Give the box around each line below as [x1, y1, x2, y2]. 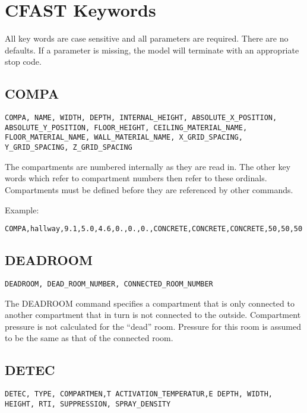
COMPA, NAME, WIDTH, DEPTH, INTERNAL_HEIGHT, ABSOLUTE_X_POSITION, [5, 114, 277, 122]
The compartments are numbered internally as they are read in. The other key [5, 160, 291, 172]
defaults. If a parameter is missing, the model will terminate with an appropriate [5, 43, 299, 56]
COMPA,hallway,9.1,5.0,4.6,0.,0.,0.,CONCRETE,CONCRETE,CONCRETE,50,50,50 [5, 225, 303, 234]
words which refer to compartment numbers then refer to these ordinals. [5, 172, 267, 184]
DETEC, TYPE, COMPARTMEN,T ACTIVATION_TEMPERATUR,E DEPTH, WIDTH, [5, 390, 273, 399]
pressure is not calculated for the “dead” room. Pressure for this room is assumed [5, 320, 301, 332]
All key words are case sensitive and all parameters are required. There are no [5, 32, 289, 45]
